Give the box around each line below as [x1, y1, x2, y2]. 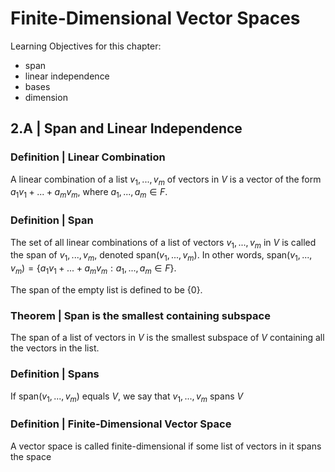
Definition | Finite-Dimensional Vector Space [10, 417, 232, 431]
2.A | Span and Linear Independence [10, 120, 243, 137]
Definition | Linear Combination [10, 150, 166, 164]
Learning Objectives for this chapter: [10, 40, 162, 52]
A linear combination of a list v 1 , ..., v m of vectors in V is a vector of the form [10, 173, 322, 187]
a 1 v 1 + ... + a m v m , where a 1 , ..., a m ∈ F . [10, 186, 168, 201]
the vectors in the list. [10, 342, 100, 354]
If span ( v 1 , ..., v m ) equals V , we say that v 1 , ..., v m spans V [10, 390, 244, 404]
